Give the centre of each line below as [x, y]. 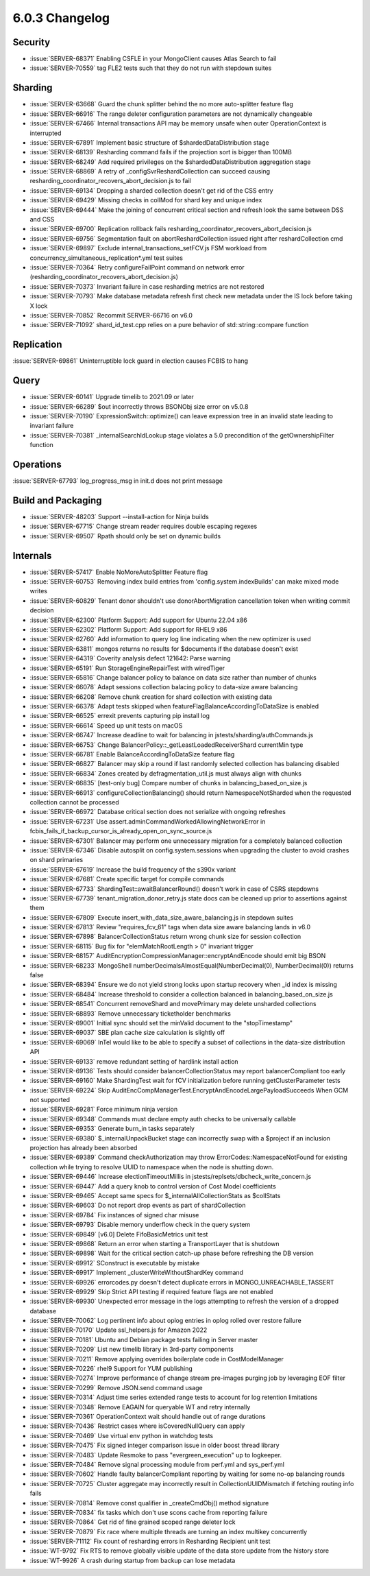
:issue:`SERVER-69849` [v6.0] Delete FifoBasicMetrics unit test [119, 1234]
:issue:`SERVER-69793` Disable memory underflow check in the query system [140, 1225]
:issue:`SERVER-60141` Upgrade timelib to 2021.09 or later [112, 397]
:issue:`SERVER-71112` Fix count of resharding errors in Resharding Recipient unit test [150, 1541]
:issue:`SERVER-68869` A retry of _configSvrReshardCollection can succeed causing [150, 171]
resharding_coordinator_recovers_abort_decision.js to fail [110, 181]
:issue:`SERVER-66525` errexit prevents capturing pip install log [120, 716]
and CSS [42, 219]
